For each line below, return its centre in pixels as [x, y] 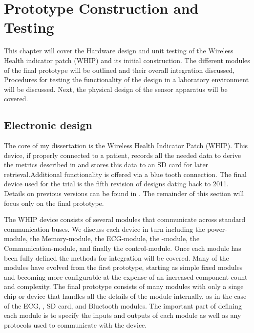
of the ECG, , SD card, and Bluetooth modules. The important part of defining [123, 305]
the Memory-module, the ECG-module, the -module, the [115, 238]
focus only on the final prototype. [54, 203]
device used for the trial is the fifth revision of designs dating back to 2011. [116, 184]
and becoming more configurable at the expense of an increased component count [126, 277]
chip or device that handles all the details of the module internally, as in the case [125, 296]
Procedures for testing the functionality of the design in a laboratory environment [127, 79]
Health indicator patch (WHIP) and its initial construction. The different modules [127, 60]
